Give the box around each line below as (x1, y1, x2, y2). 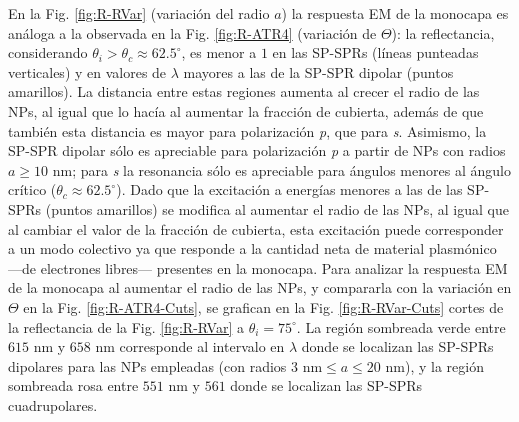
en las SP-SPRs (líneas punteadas (272, 42, 479, 63)
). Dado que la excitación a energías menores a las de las (116, 179, 463, 200)
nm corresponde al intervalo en (95, 336, 285, 357)
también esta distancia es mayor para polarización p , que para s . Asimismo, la (8, 120, 487, 141)
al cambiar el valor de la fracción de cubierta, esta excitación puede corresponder (8, 218, 504, 239)
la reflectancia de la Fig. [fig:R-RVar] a (8, 316, 244, 337)
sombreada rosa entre (8, 375, 139, 396)
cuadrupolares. (8, 394, 98, 415)
